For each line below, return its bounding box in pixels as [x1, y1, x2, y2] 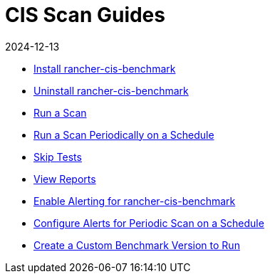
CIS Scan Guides [5, 3, 165, 27]
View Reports [33, 172, 96, 185]
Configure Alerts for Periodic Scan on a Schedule [33, 216, 264, 229]
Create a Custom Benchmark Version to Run [33, 238, 240, 251]
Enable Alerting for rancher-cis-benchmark [33, 194, 236, 207]
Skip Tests [33, 150, 82, 163]
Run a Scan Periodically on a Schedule [33, 128, 214, 141]
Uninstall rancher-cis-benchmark [33, 84, 189, 97]
